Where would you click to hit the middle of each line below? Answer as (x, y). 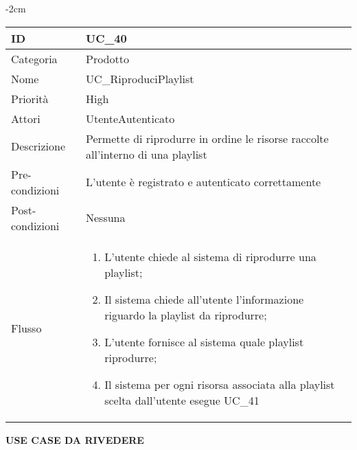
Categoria (34, 58)
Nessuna (106, 218)
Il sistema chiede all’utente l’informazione (204, 299)
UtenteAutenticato (130, 118)
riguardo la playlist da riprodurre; (186, 315)
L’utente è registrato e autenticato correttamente (204, 182)
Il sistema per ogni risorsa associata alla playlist (220, 384)
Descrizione (38, 146)
